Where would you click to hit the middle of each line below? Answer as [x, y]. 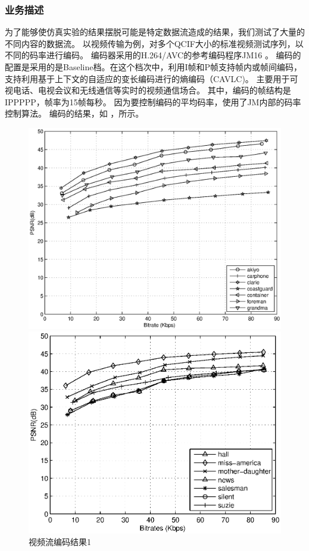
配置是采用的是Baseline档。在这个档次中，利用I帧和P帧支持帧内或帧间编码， [154, 67]
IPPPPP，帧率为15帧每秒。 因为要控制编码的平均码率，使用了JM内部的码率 [153, 101]
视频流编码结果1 [60, 542]
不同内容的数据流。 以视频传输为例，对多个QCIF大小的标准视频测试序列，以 [154, 43]
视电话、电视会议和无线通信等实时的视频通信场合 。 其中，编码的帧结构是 [148, 90]
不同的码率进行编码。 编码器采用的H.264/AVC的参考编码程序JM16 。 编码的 [153, 55]
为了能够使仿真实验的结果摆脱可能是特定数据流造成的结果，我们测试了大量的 [155, 32]
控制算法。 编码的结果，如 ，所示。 [74, 113]
